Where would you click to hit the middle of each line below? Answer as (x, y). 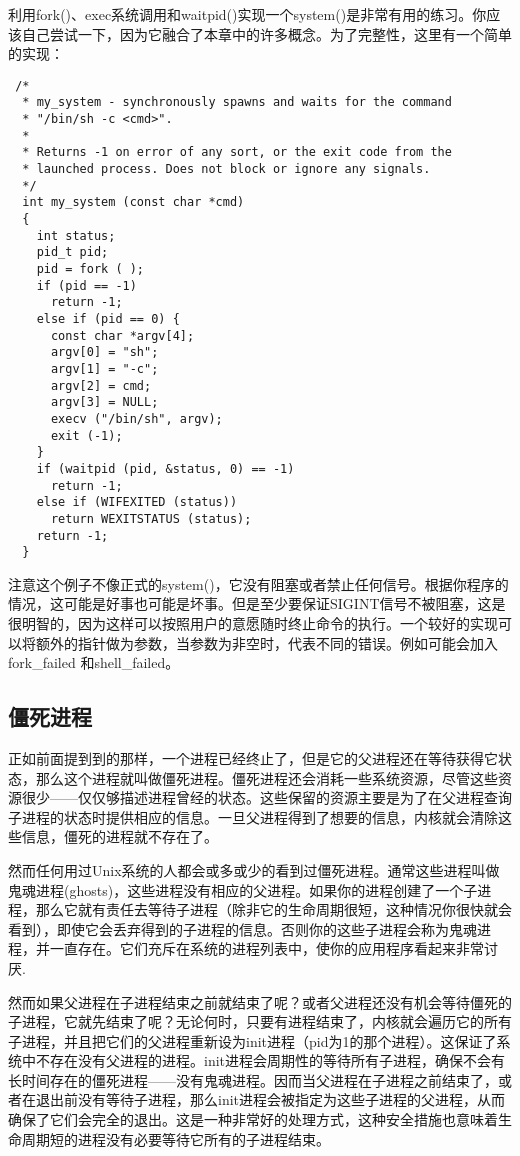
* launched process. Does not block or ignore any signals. (226, 169)
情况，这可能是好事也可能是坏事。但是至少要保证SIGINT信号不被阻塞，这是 (257, 603)
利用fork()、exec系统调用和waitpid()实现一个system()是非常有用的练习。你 (247, 14)
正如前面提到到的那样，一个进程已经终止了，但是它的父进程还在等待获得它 (253, 757)
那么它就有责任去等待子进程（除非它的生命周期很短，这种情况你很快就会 (273, 909)
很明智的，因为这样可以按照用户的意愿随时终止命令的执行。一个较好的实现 (253, 623)
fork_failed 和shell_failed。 (94, 662)
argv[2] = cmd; (101, 385)
